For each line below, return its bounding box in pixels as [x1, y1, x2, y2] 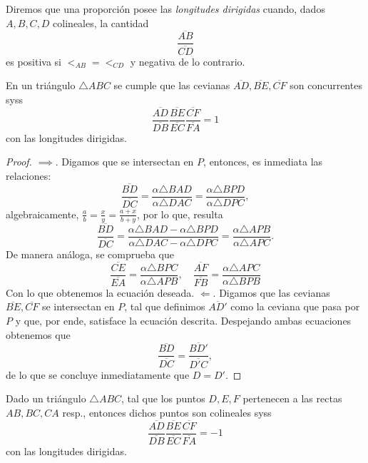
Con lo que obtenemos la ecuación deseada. [6, 285, 195, 300]
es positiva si [6, 54, 61, 68]
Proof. [6, 154, 32, 169]
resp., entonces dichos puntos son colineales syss [62, 405, 272, 419]
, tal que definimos [124, 299, 205, 314]
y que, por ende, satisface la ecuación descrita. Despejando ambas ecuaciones [15, 313, 352, 328]
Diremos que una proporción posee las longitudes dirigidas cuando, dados [6, 1, 325, 16]
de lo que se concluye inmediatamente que [6, 367, 190, 382]
